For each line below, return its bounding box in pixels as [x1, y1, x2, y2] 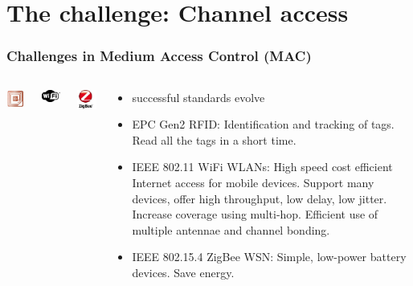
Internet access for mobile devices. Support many [132, 174, 374, 190]
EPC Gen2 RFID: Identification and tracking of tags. [132, 116, 395, 133]
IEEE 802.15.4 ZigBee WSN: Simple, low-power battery [132, 248, 407, 265]
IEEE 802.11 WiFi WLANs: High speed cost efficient [132, 158, 393, 175]
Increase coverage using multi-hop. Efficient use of [132, 206, 378, 223]
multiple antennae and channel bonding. [132, 221, 330, 238]
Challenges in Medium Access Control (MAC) [6, 46, 312, 66]
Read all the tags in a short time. [132, 131, 296, 148]
